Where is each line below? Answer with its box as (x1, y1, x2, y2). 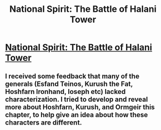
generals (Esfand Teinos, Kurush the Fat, (5, 80, 133, 88)
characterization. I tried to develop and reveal (5, 95, 148, 103)
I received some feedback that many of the (5, 72, 140, 80)
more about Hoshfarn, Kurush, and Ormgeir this (5, 103, 155, 111)
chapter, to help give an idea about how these (5, 110, 148, 119)
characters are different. (5, 118, 82, 127)
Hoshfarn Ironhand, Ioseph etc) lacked (5, 87, 126, 96)
